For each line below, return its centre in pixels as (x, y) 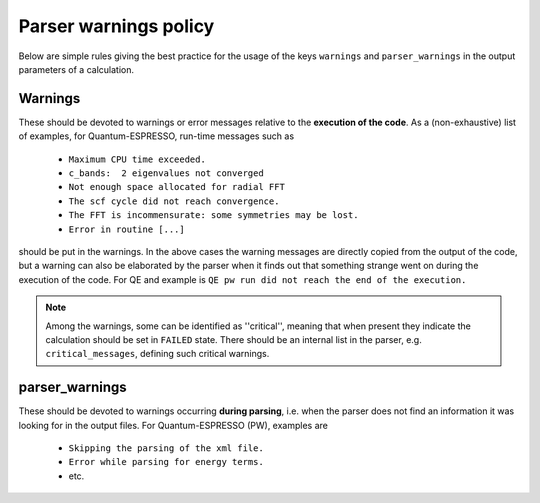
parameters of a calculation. (76, 69)
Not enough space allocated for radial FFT (176, 187)
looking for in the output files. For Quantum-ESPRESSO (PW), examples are (173, 425)
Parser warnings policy (116, 26)
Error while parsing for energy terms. (166, 462)
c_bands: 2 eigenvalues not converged (166, 173)
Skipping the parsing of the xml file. (166, 448)
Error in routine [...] (126, 229)
